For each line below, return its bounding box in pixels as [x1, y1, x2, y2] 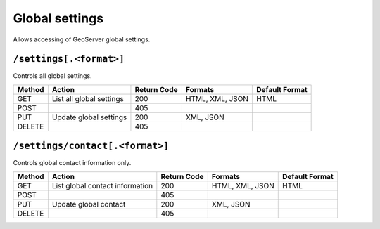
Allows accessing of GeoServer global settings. [13, 35, 151, 44]
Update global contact [51, 199, 126, 209]
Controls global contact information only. [13, 159, 132, 167]
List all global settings [51, 93, 125, 103]
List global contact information [51, 181, 153, 190]
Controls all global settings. [13, 72, 92, 80]
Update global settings [51, 112, 127, 122]
